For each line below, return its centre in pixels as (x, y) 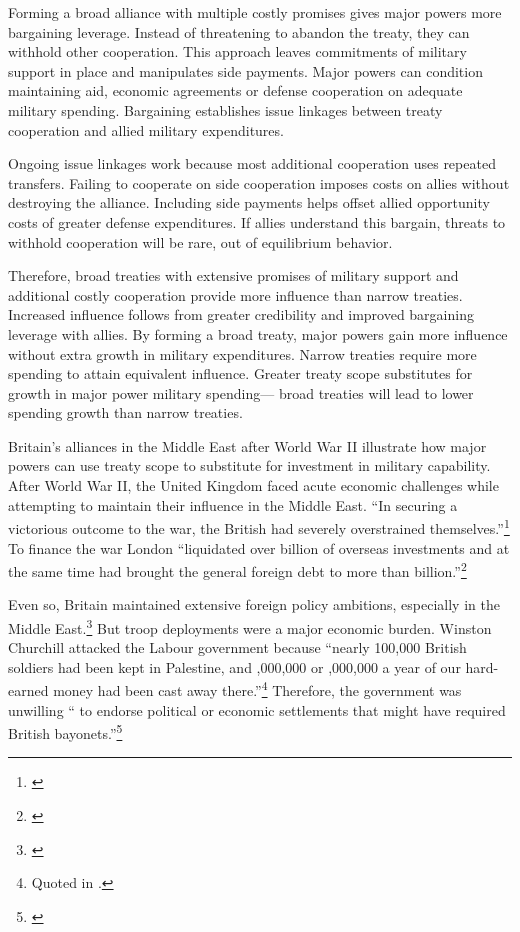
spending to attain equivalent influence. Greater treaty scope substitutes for (240, 373)
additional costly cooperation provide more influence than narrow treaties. (235, 294)
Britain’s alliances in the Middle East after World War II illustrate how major (247, 445)
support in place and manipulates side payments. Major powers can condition (245, 70)
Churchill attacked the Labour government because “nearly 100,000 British (237, 647)
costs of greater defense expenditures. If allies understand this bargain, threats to (257, 221)
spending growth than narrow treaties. (125, 412)
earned (28, 690)
